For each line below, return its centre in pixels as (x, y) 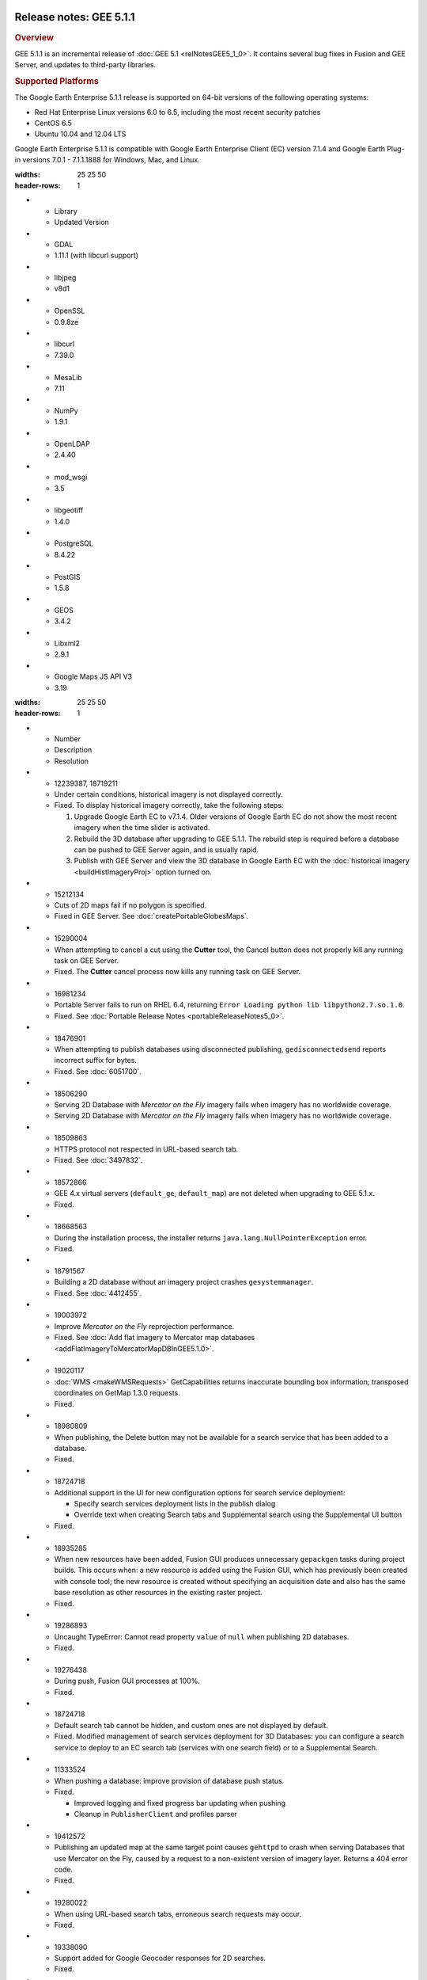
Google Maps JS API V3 (93, 676)
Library (66, 211)
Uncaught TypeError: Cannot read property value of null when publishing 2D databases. (202, 1636)
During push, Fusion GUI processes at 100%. (127, 1681)
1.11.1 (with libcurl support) (96, 255)
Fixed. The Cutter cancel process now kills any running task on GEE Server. (177, 972)
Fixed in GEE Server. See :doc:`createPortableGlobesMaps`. (151, 916)
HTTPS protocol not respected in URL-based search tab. (146, 1149)
